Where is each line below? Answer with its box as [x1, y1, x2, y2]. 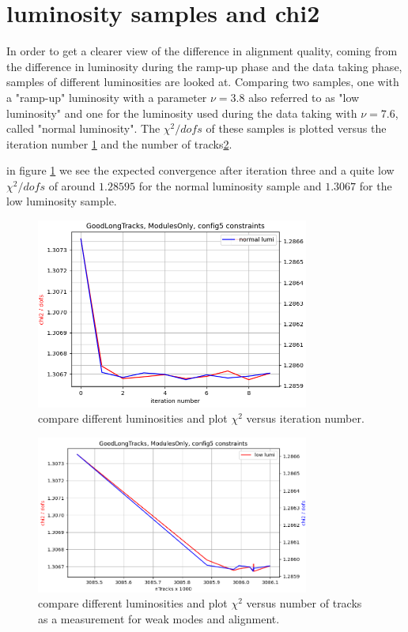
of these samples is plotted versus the [206, 120, 387, 137]
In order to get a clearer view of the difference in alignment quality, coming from [6, 43, 398, 59]
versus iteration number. [246, 410, 365, 427]
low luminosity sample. [6, 193, 117, 209]
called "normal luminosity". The [6, 120, 161, 137]
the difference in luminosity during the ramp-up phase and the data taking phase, [6, 58, 402, 74]
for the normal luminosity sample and [138, 177, 322, 194]
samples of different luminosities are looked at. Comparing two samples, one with [6, 73, 399, 90]
